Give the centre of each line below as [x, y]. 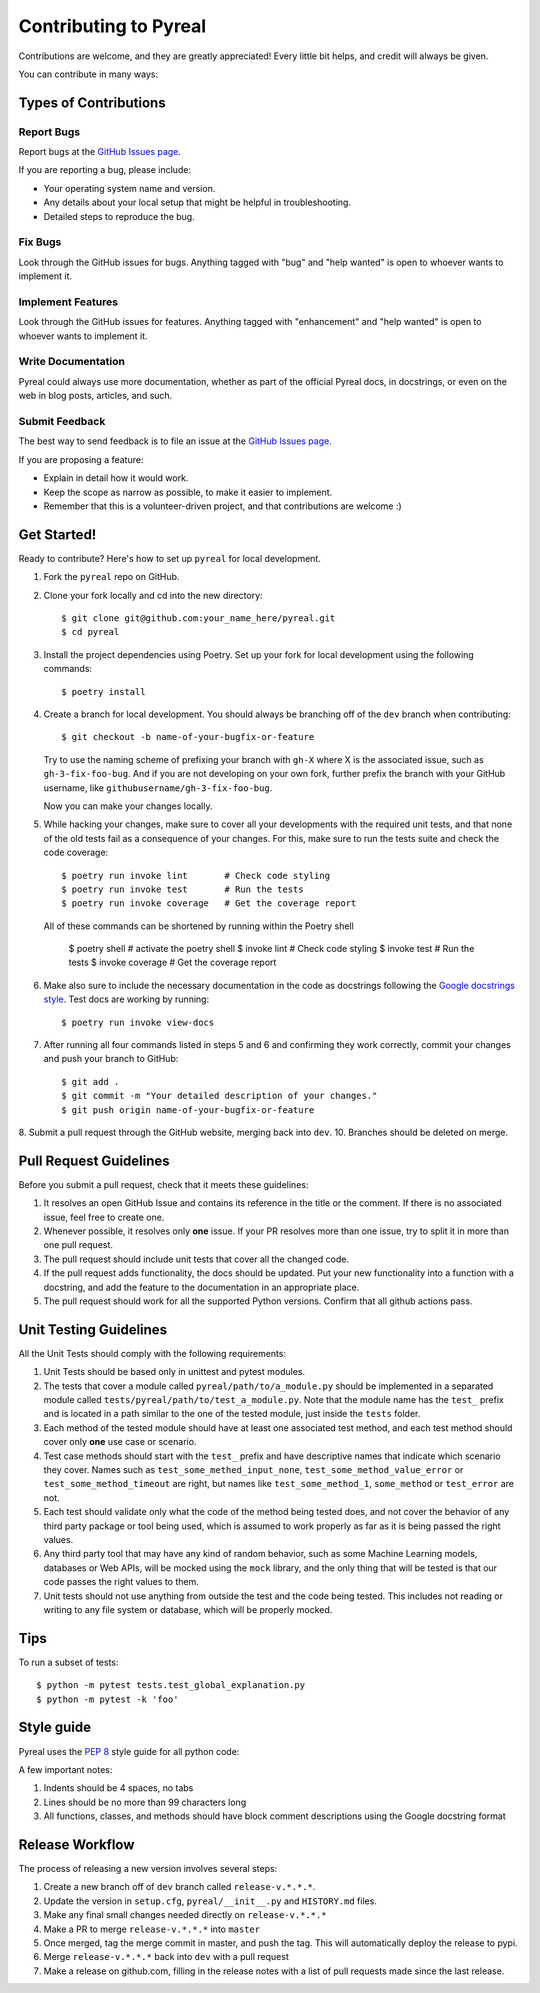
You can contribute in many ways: [88, 74]
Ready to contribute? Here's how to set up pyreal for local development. [170, 558]
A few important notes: [65, 1769]
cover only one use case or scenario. [120, 1442]
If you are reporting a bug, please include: [105, 170]
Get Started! [57, 534]
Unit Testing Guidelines [93, 1329]
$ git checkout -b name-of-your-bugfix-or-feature [188, 737]
